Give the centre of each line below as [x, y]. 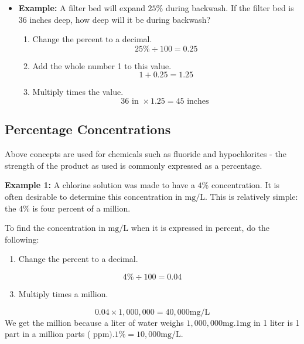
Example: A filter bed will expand [82, 8]
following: [22, 239]
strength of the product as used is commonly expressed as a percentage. [134, 165]
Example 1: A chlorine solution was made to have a [100, 185]
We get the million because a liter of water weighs [94, 322]
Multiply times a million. [63, 293]
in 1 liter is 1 [276, 322]
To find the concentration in [55, 228]
